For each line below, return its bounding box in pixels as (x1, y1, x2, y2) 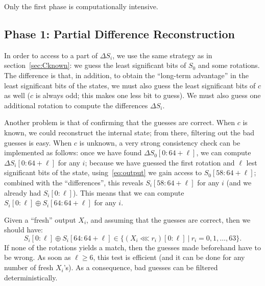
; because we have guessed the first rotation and (85, 157, 235, 168)
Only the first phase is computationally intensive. (4, 1, 158, 11)
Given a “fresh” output (4, 214, 76, 225)
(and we (226, 177, 252, 187)
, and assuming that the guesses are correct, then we (86, 214, 251, 225)
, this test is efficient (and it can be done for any (93, 252, 245, 263)
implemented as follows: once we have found (4, 147, 142, 158)
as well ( (4, 90, 31, 101)
